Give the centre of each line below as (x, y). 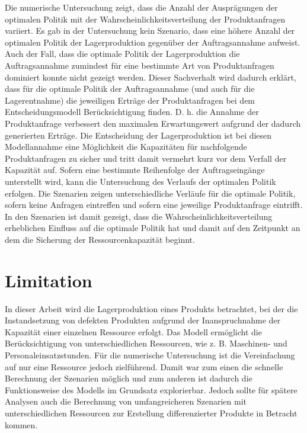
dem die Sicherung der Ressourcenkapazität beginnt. (100, 239)
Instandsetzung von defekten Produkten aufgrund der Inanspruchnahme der (143, 320)
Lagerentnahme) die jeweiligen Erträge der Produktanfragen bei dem (130, 100)
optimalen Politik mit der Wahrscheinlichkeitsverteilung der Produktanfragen (145, 19)
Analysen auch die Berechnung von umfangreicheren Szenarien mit (126, 401)
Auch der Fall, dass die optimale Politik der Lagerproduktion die (122, 54)
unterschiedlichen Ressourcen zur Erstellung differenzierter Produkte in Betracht (151, 413)
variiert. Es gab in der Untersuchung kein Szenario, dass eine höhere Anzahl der (150, 31)
